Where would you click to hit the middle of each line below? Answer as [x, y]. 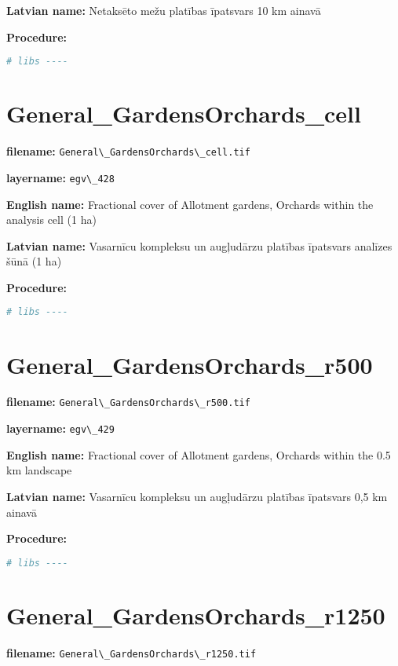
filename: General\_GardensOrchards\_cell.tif [128, 151]
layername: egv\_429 [60, 428]
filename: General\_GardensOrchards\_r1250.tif [131, 652]
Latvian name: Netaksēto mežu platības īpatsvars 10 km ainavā [164, 10]
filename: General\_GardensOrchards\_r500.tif [128, 402]
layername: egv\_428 [60, 177]
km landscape [39, 470]
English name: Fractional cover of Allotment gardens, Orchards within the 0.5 [199, 454]
